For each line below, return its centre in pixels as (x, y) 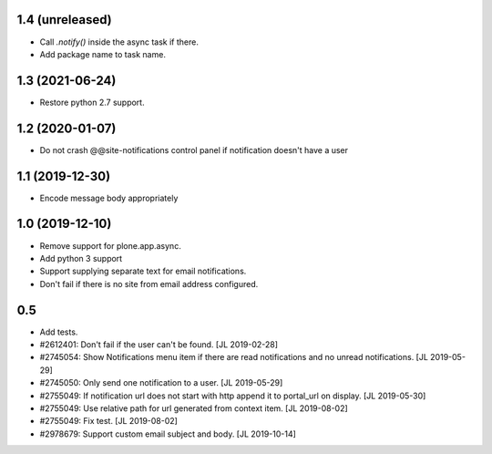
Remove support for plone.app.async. (110, 245)
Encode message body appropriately (109, 198)
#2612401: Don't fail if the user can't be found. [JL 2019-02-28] (159, 345)
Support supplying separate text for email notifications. (143, 271)
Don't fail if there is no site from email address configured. (149, 284)
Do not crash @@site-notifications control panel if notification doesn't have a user (194, 150)
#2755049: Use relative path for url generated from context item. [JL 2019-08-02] (194, 408)
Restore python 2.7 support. (92, 102)
